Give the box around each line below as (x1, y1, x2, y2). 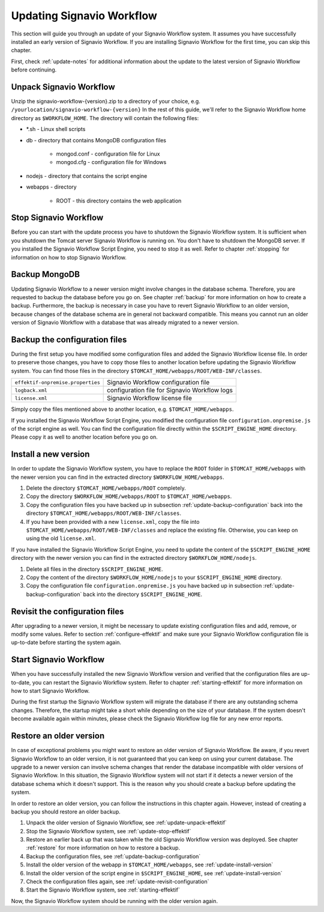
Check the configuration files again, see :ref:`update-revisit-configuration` (26, 878, 209, 886)
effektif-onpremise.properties (14, 379, 100, 386)
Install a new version (11, 449, 90, 460)
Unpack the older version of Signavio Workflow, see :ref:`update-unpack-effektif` (26, 819, 227, 826)
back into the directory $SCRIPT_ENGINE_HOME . (83, 591, 202, 598)
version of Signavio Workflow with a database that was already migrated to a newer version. (11, 319, 239, 326)
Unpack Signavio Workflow (11, 82, 115, 92)
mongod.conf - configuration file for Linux (56, 150, 160, 157)
